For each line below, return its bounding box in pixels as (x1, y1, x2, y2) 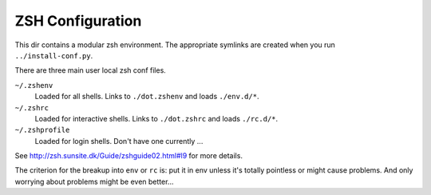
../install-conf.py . (14, 50, 93, 60)
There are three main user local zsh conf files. (14, 66, 167, 75)
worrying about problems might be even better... (14, 177, 174, 186)
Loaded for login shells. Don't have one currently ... (34, 136, 204, 145)
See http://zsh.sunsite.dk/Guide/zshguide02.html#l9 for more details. (14, 151, 243, 161)
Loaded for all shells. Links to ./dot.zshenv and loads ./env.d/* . (34, 92, 259, 101)
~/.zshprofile (14, 125, 70, 135)
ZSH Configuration (14, 12, 142, 30)
